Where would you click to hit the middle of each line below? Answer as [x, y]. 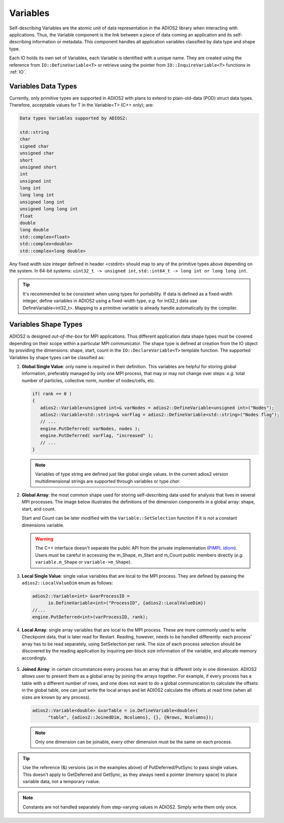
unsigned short [38, 167]
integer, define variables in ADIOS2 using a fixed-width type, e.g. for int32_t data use [110, 301]
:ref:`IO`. [18, 72]
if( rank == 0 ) [52, 394]
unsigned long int [42, 202]
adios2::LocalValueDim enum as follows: [67, 583]
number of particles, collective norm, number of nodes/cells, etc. [89, 380]
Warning [44, 539]
